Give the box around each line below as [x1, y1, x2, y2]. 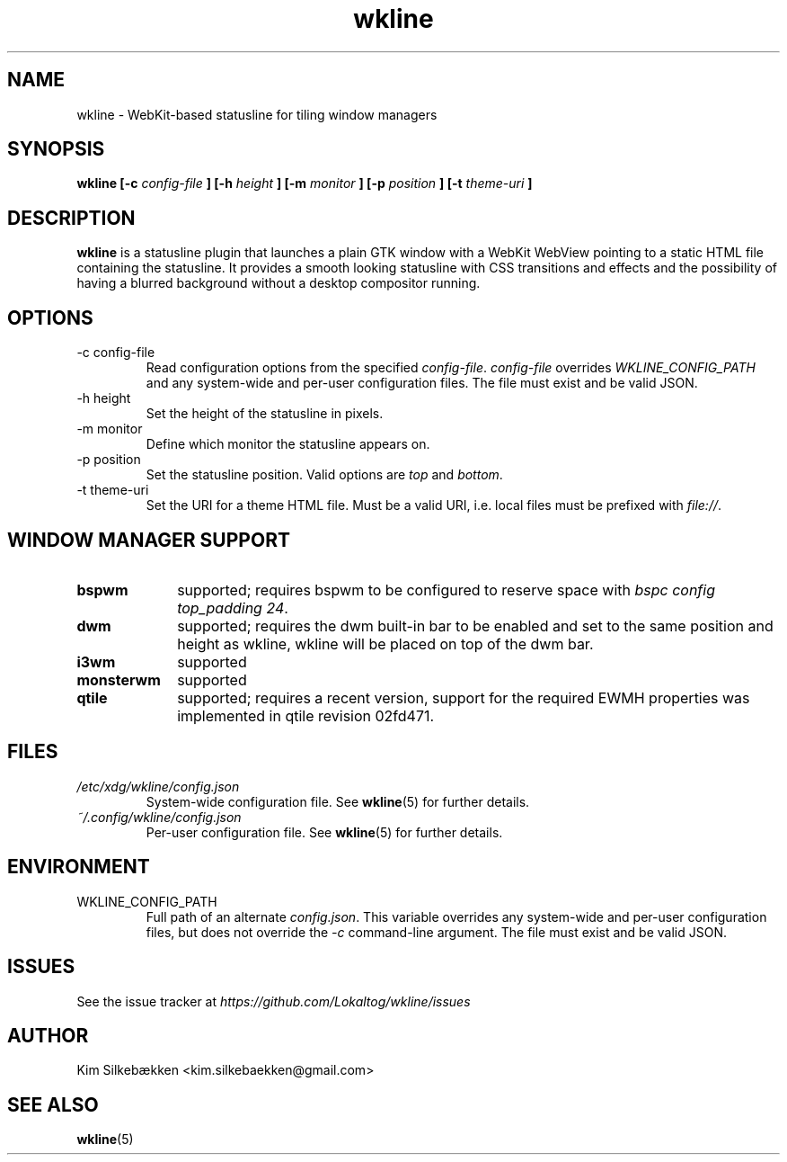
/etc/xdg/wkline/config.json [76, 778, 240, 794]
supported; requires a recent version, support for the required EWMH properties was [177, 688, 750, 707]
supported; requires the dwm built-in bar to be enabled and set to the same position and [177, 616, 774, 635]
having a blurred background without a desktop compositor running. [76, 275, 481, 291]
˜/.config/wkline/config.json [76, 809, 242, 825]
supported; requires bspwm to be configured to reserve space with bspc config [177, 580, 716, 599]
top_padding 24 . [177, 598, 288, 617]
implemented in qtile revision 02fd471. [177, 706, 435, 725]
